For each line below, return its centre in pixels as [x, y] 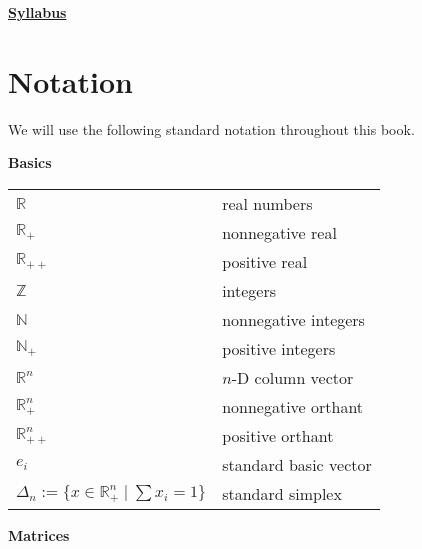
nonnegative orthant [293, 406]
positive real [265, 261]
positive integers [279, 348]
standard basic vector [297, 464]
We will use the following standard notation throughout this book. [211, 128]
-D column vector [292, 377]
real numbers [267, 203]
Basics [30, 162]
